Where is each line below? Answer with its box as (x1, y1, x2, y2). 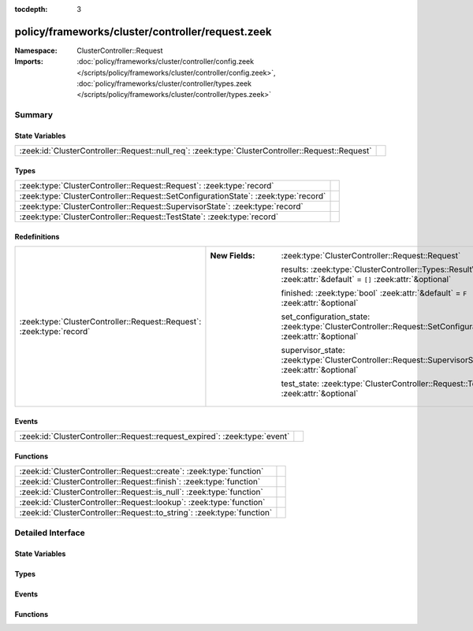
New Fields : (210, 251, 255, 262)
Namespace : (14, 46, 58, 55)
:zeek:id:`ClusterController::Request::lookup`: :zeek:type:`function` (19, 497, 266, 508)
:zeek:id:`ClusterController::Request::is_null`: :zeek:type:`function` (19, 487, 263, 498)
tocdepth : (14, 5, 48, 13)
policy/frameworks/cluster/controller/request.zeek (14, 24, 272, 39)
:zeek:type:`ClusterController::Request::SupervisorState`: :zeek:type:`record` (19, 201, 304, 212)
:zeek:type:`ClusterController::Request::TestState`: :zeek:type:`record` (19, 211, 279, 222)
